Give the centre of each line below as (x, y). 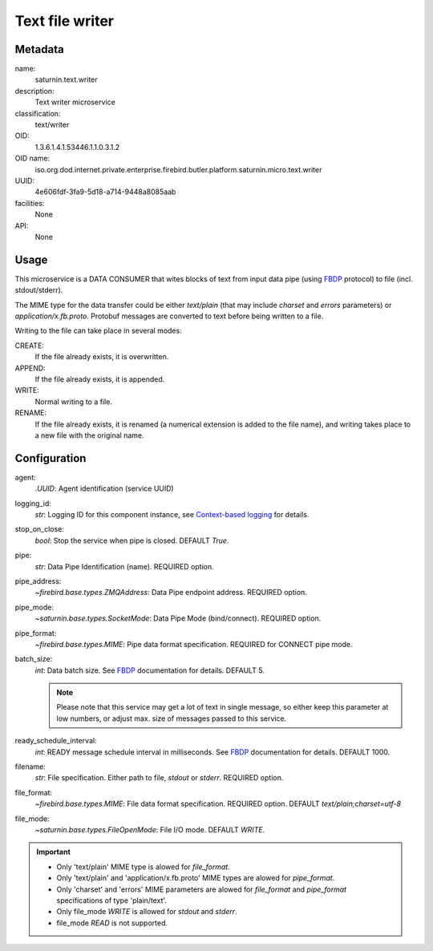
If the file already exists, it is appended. (100, 379)
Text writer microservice (75, 102)
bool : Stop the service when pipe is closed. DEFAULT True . (132, 540)
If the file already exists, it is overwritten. (102, 357)
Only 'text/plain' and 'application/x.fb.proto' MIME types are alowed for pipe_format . (196, 878)
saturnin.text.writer (66, 79)
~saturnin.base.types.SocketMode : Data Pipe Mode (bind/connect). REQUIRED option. (178, 618)
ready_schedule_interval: (56, 741)
